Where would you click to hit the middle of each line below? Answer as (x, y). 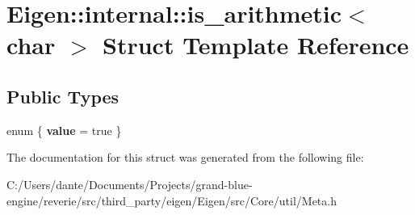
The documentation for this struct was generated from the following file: (185, 157)
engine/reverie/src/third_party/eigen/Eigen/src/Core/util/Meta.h (172, 200)
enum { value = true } (64, 130)
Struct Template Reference (256, 45)
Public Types (63, 96)
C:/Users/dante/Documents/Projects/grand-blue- (130, 184)
